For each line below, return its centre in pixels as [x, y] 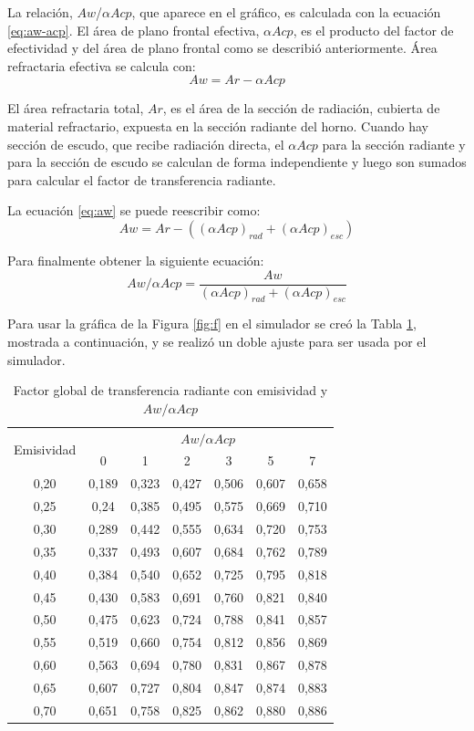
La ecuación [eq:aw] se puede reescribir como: [134, 210]
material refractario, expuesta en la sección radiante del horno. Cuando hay [218, 125]
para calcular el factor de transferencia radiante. [142, 179]
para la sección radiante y [394, 144]
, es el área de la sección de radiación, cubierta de [301, 108]
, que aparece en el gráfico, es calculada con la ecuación [286, 12]
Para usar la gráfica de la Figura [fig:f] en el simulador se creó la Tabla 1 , [212, 324]
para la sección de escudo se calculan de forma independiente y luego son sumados [237, 162]
